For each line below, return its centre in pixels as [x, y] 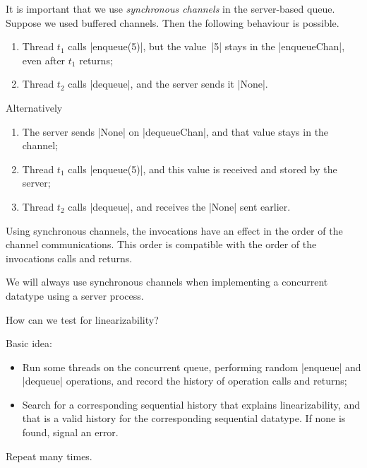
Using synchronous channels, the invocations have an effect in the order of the [174, 230]
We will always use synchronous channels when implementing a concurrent [167, 282]
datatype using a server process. [75, 295]
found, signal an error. [70, 432]
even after [44, 60]
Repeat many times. [49, 456]
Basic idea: [29, 343]
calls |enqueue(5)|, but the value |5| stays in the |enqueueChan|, [206, 46]
